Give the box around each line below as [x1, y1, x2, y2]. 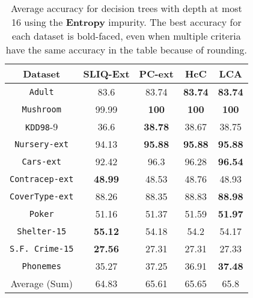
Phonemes [22, 261, 61, 271]
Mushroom [22, 104, 61, 114]
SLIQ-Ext [83, 67, 130, 81]
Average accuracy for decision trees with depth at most [10, 1, 242, 15]
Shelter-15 [17, 226, 67, 236]
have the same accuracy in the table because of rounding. [5, 43, 247, 56]
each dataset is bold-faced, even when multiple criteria [12, 29, 241, 43]
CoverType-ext [10, 191, 74, 201]
